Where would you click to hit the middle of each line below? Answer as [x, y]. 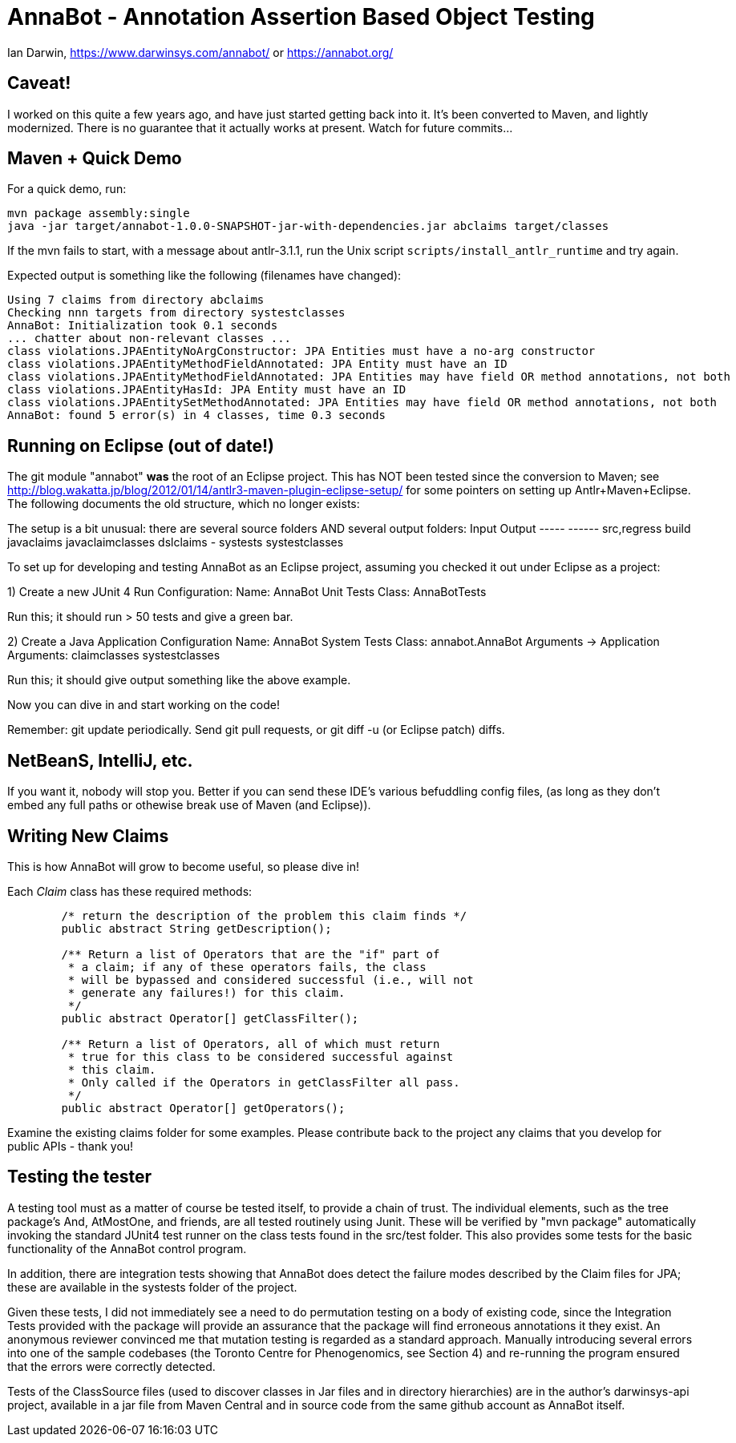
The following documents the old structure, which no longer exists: [184, 504]
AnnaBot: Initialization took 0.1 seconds [143, 326]
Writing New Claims [88, 836]
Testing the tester [79, 1177]
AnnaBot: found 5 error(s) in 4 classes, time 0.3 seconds [197, 415]
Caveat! [39, 83]
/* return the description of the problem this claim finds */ [264, 915]
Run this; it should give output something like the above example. [179, 680]
